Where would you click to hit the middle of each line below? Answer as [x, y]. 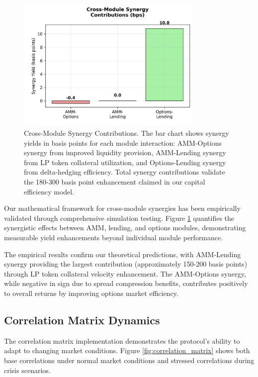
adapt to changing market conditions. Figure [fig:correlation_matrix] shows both [127, 350]
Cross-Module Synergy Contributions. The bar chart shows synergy [127, 133]
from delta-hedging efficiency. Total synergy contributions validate [125, 172]
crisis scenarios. [27, 370]
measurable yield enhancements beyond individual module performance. [114, 237]
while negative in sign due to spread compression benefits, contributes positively [126, 283]
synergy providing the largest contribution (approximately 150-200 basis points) [126, 264]
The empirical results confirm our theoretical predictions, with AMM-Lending [123, 254]
